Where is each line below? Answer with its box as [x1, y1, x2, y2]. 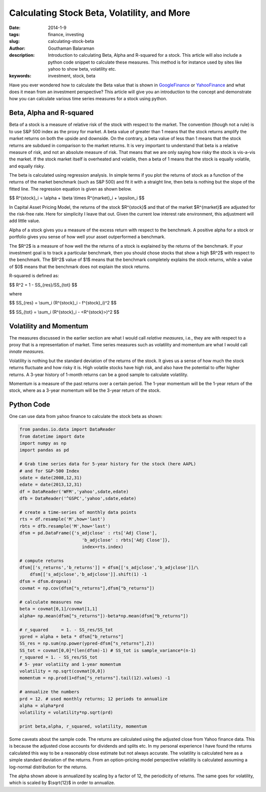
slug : [9, 38, 20, 44]
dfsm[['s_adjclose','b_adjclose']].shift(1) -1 [30, 571, 147, 577]
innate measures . [9, 348, 45, 355]
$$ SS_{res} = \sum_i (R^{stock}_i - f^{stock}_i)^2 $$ [9, 300, 117, 306]
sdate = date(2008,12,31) [19, 475, 82, 481]
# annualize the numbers [19, 689, 80, 695]
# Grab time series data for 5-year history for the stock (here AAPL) [19, 461, 197, 467]
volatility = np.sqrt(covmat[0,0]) [19, 668, 105, 674]
